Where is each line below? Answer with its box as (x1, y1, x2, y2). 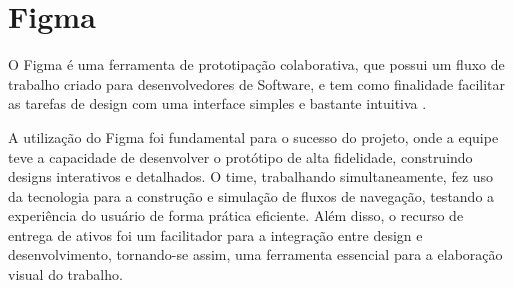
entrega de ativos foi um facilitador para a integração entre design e (8, 224, 423, 245)
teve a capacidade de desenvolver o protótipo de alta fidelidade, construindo (8, 146, 473, 167)
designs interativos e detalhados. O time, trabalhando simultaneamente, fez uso (8, 166, 494, 187)
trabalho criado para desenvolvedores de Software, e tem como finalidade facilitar (8, 73, 505, 94)
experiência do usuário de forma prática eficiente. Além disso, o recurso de (8, 205, 464, 226)
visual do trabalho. (8, 264, 123, 285)
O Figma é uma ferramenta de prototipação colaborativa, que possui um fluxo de (8, 54, 505, 75)
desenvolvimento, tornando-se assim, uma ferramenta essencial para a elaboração (8, 244, 503, 265)
